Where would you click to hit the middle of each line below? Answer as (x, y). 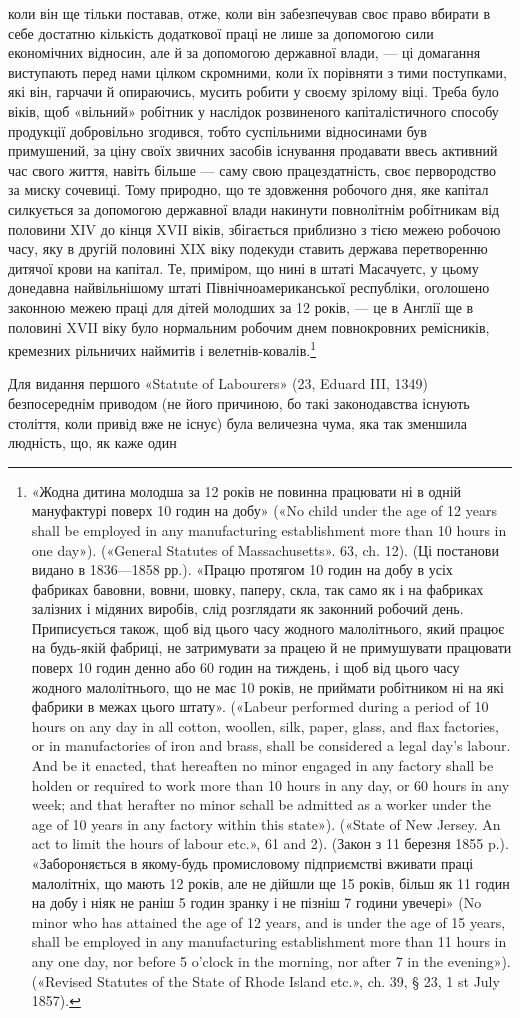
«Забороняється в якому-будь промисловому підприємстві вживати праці (252, 863)
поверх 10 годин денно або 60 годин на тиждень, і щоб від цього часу (245, 667)
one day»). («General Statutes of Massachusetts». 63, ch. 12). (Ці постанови (265, 549)
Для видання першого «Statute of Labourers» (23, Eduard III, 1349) (218, 383)
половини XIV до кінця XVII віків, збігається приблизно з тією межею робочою (254, 228)
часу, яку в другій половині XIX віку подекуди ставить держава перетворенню (248, 248)
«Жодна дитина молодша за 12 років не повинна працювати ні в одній (246, 490)
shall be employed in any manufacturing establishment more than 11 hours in (269, 941)
